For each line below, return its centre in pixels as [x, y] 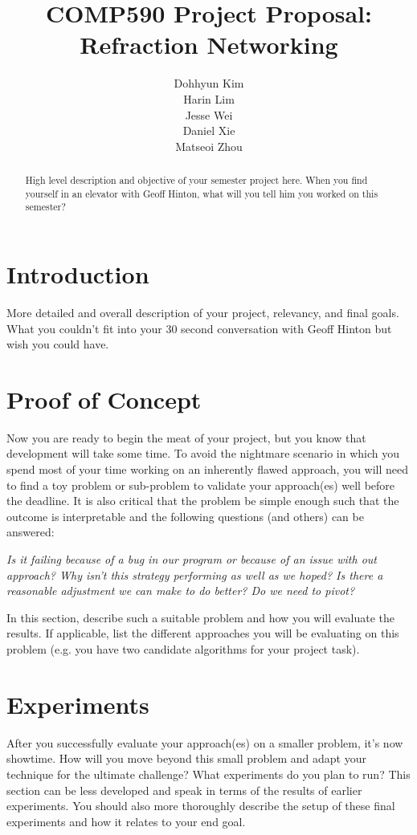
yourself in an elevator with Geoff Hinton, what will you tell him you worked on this [202, 193]
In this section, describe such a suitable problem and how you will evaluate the [201, 617]
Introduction [78, 274]
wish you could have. [58, 344]
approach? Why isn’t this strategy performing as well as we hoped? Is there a [195, 574]
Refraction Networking [209, 45]
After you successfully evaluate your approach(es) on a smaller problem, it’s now [205, 742]
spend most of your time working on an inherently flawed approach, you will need [208, 469]
